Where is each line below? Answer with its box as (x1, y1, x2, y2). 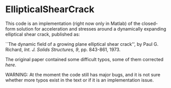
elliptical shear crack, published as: (5, 31, 80, 37)
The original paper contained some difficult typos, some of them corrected (5, 56, 163, 62)
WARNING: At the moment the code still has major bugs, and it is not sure (5, 71, 161, 77)
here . (5, 62, 16, 68)
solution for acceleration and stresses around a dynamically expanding (16, 25, 166, 32)
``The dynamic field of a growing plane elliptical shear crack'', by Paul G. (5, 41, 159, 47)
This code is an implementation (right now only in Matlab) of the (5, 20, 141, 26)
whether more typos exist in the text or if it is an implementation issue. (5, 77, 154, 83)
